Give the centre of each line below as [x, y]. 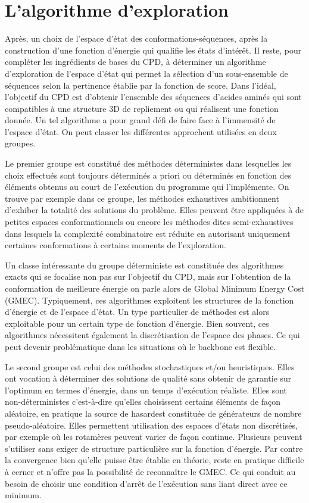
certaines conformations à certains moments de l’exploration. [116, 245]
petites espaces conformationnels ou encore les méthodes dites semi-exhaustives [149, 222]
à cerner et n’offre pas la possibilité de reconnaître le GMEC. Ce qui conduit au [150, 471]
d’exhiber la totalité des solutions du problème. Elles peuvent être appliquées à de [154, 210]
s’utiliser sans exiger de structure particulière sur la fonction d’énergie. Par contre [154, 448]
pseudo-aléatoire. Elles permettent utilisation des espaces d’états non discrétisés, [151, 425]
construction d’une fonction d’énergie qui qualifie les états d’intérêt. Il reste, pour [153, 50]
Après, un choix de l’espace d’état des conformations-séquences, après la [136, 38]
